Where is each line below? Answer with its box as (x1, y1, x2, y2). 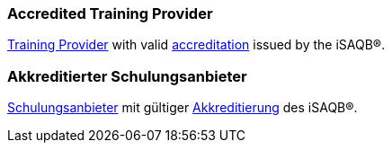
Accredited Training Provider (7, 4, 213, 22)
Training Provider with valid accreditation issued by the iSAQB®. (7, 37, 386, 53)
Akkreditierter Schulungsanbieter (7, 66, 247, 85)
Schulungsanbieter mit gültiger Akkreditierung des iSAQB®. (7, 100, 358, 116)
